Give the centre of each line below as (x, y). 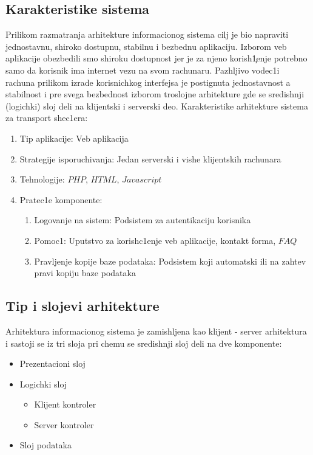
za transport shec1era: (47, 118)
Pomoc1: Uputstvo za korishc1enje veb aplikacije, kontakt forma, (155, 240)
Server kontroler (64, 424)
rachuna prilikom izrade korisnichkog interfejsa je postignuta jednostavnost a (148, 82)
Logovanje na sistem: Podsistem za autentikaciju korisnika (143, 220)
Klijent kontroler (65, 404)
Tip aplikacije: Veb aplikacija (74, 138)
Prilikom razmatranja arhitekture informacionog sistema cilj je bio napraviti (147, 34)
